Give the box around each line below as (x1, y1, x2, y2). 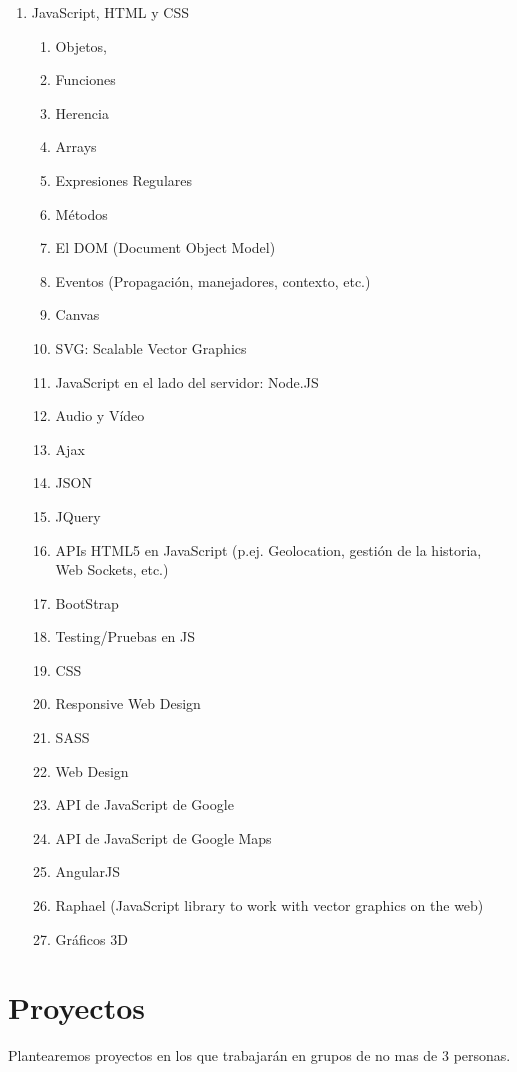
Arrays (55, 136, 97, 157)
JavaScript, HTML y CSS (31, 2, 189, 22)
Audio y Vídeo (55, 405, 145, 426)
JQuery (55, 505, 101, 526)
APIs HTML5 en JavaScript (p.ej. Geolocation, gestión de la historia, (55, 539, 482, 560)
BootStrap (55, 592, 119, 613)
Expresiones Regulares (55, 169, 193, 190)
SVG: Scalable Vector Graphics (55, 337, 247, 358)
